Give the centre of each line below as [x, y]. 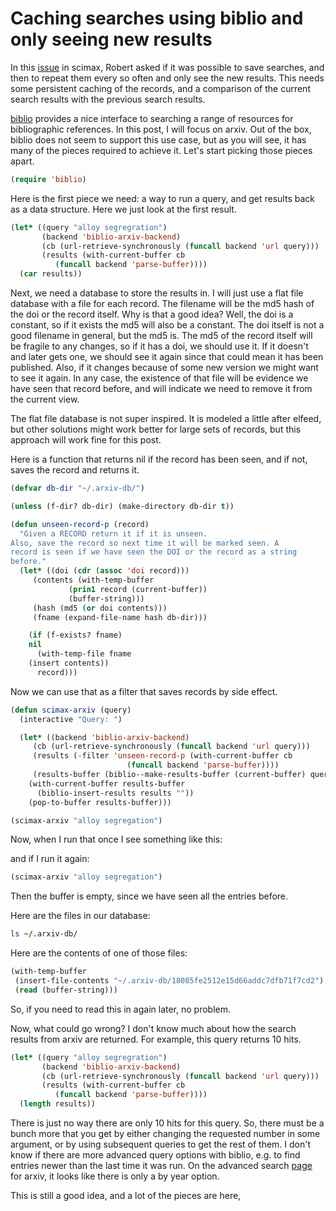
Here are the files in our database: [80, 916]
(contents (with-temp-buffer [93, 580]
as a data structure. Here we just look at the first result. [123, 209]
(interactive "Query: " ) [71, 719]
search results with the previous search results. [108, 99]
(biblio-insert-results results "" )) [115, 793]
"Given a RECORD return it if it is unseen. [113, 533]
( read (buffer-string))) [66, 990]
